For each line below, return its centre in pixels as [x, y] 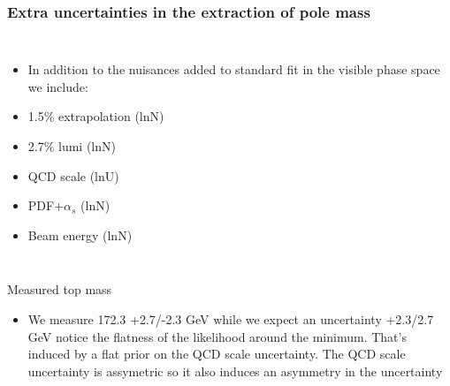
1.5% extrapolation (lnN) [96, 116]
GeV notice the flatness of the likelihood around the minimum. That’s [217, 336]
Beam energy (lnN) [80, 235]
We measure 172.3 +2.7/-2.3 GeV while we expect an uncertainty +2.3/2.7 [231, 318]
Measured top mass [60, 289]
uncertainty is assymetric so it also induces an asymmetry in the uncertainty [235, 371]
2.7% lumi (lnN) [72, 146]
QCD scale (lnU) [73, 175]
